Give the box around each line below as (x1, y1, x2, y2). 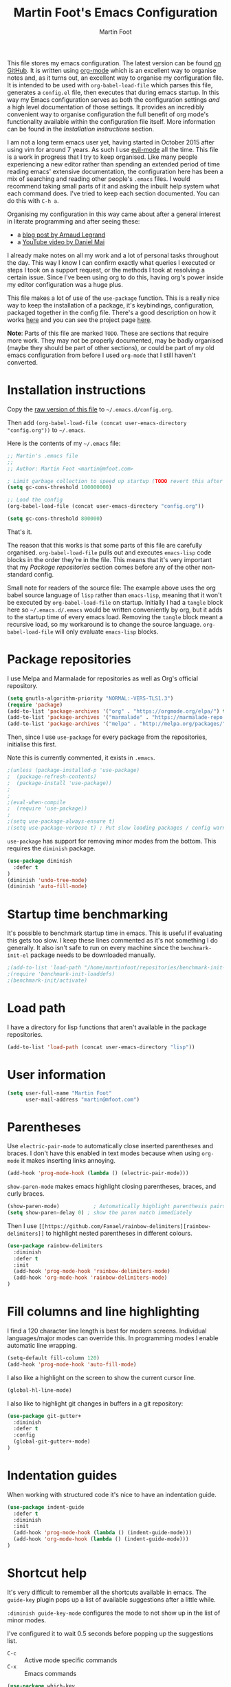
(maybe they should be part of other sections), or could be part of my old (7, 343, 214, 352)
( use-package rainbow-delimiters (7, 1242, 103, 1249)
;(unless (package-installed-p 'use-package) (7, 767, 140, 774)
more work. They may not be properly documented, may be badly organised (7, 336, 223, 345)
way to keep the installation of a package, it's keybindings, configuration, (7, 301, 214, 309)
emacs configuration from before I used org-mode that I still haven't (7, 351, 196, 359)
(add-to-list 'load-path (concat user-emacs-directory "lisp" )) (7, 1044, 195, 1051)
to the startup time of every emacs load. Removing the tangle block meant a (7, 612, 223, 621)
